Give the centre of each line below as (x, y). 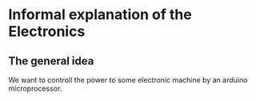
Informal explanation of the (100, 15)
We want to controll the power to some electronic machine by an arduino (128, 80)
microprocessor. (35, 88)
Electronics (47, 31)
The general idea (51, 61)
